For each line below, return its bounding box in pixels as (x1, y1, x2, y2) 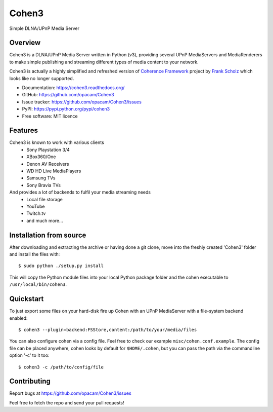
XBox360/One (26, 154, 56, 160)
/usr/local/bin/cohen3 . (9, 281, 67, 287)
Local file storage (26, 196, 63, 202)
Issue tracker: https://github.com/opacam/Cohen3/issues (22, 99, 142, 105)
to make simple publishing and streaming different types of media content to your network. (9, 59, 199, 65)
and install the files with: (9, 251, 60, 257)
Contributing (9, 377, 51, 386)
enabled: (9, 315, 28, 321)
